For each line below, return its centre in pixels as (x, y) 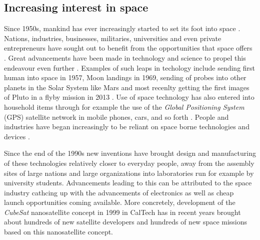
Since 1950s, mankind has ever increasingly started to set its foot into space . (122, 28)
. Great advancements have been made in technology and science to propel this (125, 57)
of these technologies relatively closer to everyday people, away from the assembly (129, 163)
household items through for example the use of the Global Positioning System (124, 106)
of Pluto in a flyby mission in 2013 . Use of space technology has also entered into (129, 97)
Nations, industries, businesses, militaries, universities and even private (113, 38)
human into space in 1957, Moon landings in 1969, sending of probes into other (125, 77)
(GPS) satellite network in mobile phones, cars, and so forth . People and (116, 116)
